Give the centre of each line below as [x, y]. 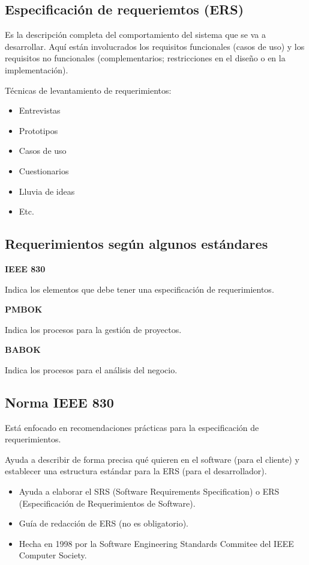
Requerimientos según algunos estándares [136, 244]
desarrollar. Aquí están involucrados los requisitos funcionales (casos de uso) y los [155, 46]
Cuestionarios [44, 170]
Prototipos [38, 130]
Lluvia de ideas [47, 191]
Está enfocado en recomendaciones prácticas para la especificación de [132, 427]
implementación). [37, 69]
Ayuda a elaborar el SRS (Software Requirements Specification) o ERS [149, 491]
